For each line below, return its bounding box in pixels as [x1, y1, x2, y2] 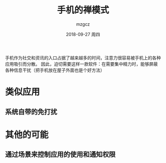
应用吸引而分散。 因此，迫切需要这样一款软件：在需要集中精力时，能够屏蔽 [5, 61, 158, 67]
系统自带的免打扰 [5, 107, 57, 116]
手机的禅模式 [56, 4, 109, 16]
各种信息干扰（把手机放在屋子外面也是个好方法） [5, 67, 105, 73]
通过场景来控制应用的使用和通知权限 [5, 150, 116, 159]
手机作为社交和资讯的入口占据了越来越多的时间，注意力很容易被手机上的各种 [5, 55, 161, 61]
